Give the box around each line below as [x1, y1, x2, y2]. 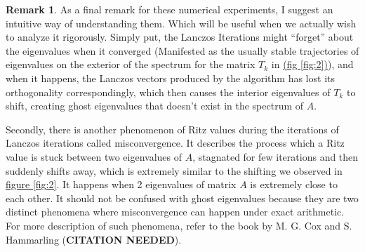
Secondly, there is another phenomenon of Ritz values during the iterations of [6, 121, 339, 136]
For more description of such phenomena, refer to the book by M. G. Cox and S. [6, 218, 352, 232]
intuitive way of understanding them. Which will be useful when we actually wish [6, 15, 357, 30]
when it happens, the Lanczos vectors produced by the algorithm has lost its [6, 70, 335, 85]
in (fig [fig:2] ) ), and [271, 57, 354, 72]
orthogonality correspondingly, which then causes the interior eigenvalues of [6, 84, 331, 99]
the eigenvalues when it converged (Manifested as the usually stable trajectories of [6, 43, 359, 58]
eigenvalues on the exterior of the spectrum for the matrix [6, 57, 255, 72]
